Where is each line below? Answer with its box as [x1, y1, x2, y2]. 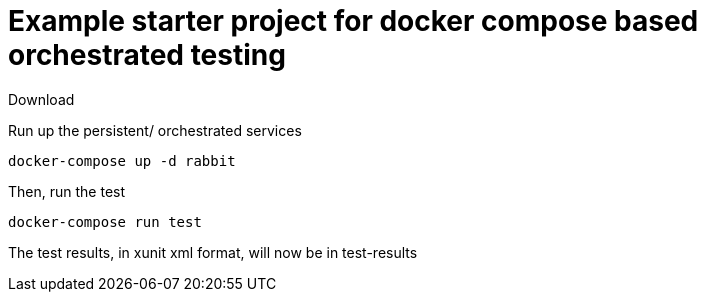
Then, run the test [8, 182, 126, 200]
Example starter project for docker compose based [8, 4, 699, 38]
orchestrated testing [8, 38, 286, 72]
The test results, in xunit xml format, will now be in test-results [8, 243, 418, 261]
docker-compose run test [8, 213, 202, 230]
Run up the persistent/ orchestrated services [8, 121, 302, 139]
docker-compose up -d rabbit [8, 152, 236, 169]
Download [8, 90, 75, 108]
